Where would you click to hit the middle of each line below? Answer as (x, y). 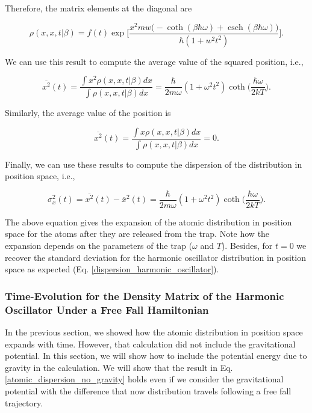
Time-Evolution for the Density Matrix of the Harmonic (145, 295)
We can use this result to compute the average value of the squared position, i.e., (154, 61)
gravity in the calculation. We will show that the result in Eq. (119, 367)
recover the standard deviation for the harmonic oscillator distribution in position (155, 257)
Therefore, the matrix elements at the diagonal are (98, 8)
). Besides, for (247, 246)
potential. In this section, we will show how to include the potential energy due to (156, 356)
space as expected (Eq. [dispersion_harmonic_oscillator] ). (112, 269)
